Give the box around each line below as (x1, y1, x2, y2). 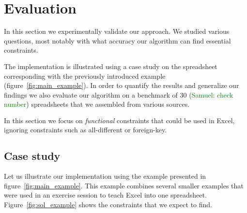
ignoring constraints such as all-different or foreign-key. (4, 125, 167, 135)
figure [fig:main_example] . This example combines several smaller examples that (4, 180, 244, 190)
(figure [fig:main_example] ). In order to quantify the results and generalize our (4, 80, 239, 90)
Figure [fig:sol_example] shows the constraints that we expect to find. (4, 199, 212, 210)
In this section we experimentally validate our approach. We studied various (4, 26, 230, 36)
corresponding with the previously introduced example (4, 71, 166, 81)
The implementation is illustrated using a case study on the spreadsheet (4, 61, 217, 71)
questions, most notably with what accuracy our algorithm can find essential (4, 35, 231, 45)
